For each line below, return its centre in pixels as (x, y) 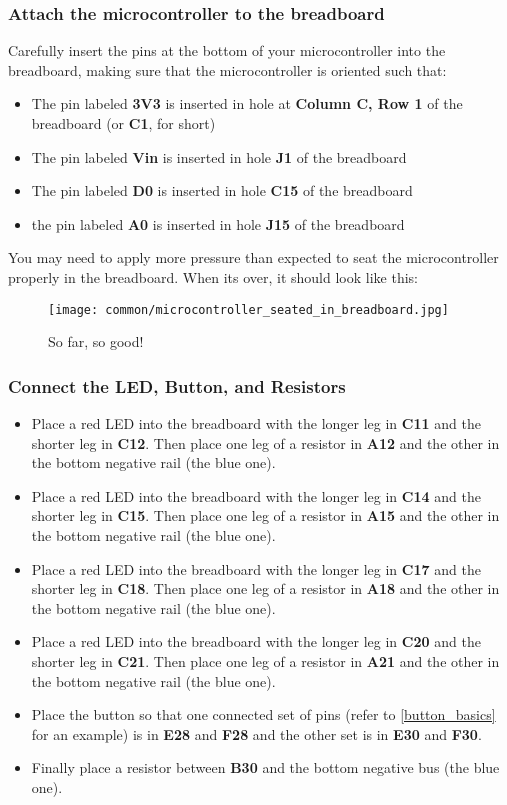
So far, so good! (96, 341)
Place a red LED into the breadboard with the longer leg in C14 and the (256, 495)
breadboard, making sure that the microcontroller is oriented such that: (227, 69)
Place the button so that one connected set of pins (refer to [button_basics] (263, 714)
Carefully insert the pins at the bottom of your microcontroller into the (227, 50)
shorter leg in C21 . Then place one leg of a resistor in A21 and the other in (265, 660)
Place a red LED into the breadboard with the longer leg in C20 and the (256, 641)
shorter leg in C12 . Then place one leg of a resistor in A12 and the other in (265, 442)
